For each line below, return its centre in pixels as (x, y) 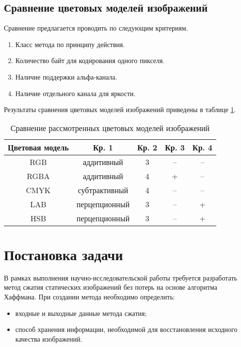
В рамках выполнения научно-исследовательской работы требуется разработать (120, 277)
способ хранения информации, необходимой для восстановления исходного (126, 329)
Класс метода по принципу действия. (70, 44)
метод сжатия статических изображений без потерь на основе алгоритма (111, 287)
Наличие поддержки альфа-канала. (66, 76)
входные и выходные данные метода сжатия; (81, 313)
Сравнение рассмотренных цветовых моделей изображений (110, 128)
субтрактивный (103, 190)
